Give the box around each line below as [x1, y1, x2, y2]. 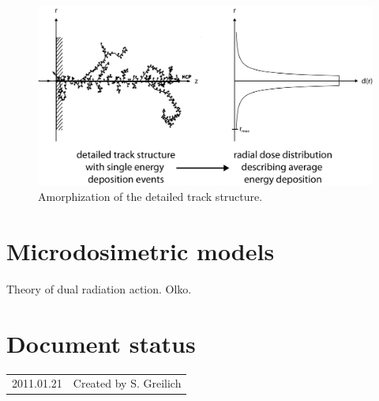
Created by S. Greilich [73, 375, 182, 392]
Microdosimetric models [6, 234, 275, 267]
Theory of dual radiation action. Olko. [6, 280, 192, 297]
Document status [6, 327, 196, 359]
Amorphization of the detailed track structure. [38, 188, 263, 205]
